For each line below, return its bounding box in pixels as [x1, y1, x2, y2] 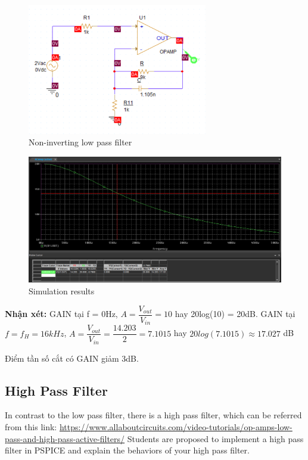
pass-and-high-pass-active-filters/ [5, 432, 125, 445]
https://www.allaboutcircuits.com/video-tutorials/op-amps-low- [59, 421, 293, 433]
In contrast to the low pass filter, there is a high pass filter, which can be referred [5, 409, 302, 421]
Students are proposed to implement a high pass [127, 432, 304, 445]
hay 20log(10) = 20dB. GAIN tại [175, 307, 295, 320]
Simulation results [29, 284, 95, 297]
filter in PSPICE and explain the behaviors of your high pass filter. [5, 444, 250, 456]
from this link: [5, 421, 57, 433]
